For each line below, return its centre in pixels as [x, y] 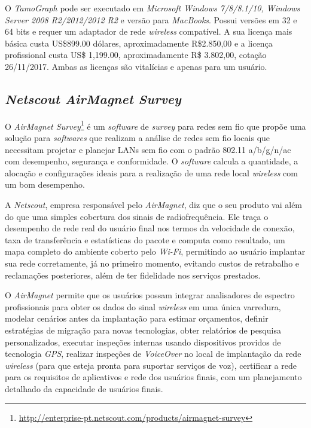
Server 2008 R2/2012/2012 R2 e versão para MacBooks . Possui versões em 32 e [151, 19]
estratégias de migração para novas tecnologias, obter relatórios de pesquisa [143, 330]
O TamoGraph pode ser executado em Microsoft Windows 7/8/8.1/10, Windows [153, 8]
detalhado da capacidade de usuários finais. [84, 388]
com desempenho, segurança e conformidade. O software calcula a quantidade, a [152, 161]
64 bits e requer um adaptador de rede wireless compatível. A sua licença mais [149, 31]
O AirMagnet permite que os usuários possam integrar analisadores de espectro [150, 295]
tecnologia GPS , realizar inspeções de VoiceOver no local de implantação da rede [153, 354]
